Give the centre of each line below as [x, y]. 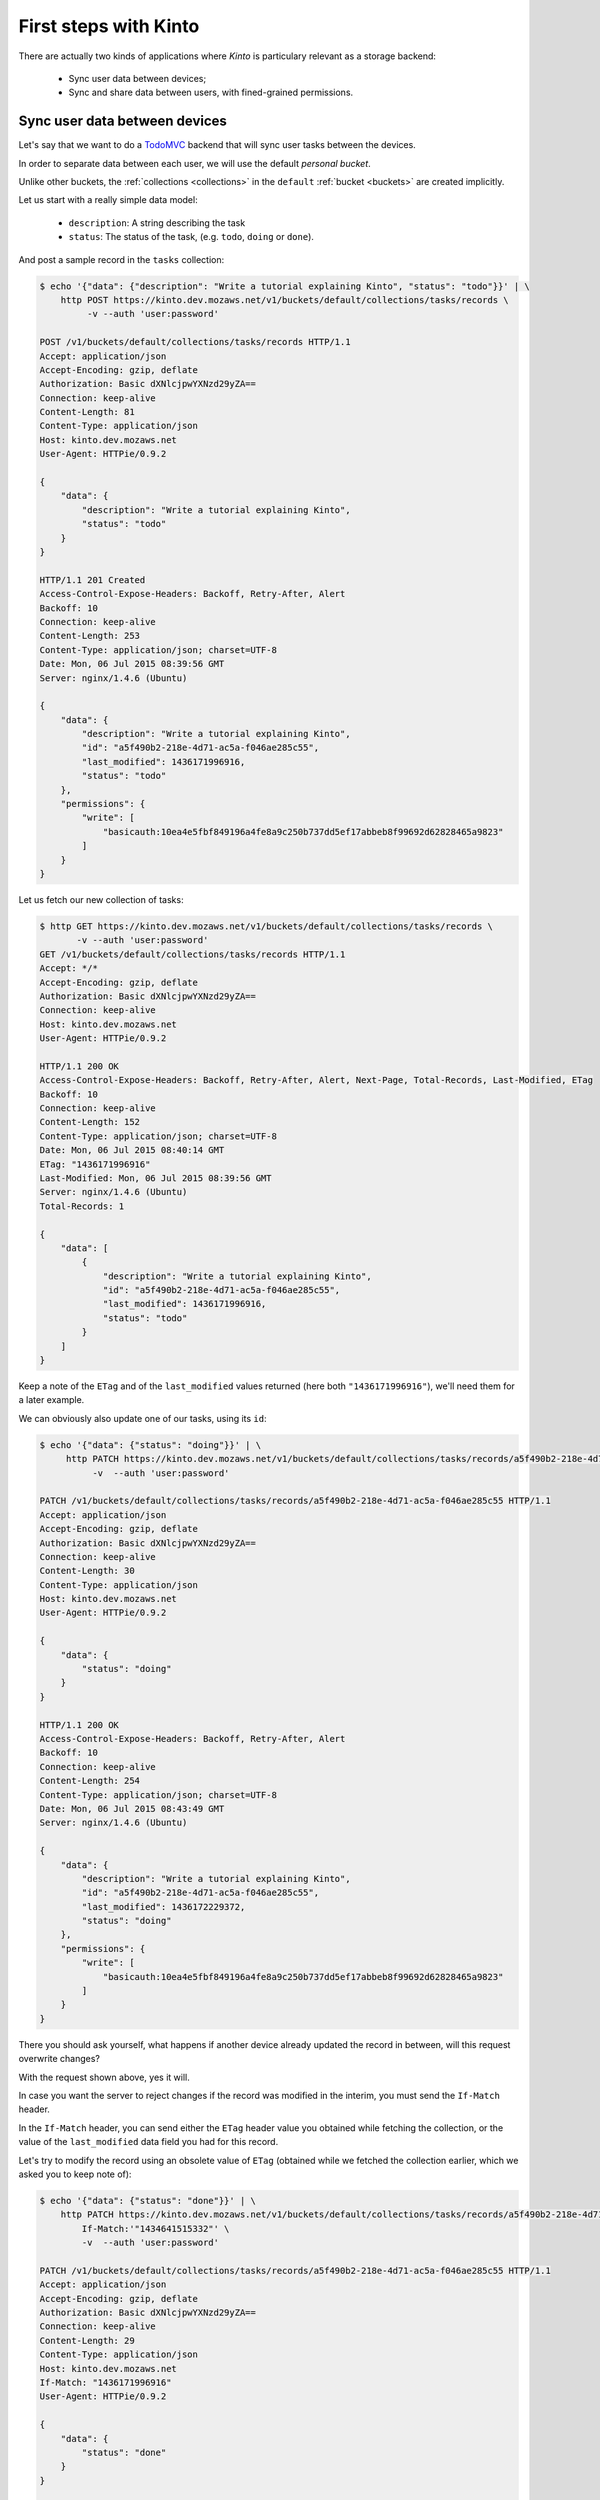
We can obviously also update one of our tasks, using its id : [142, 1418]
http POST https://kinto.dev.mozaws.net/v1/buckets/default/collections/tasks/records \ [284, 299]
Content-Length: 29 [87, 2340]
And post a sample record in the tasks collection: [121, 259]
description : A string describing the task [157, 222]
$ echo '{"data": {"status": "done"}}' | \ [148, 2200]
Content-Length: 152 [89, 1122]
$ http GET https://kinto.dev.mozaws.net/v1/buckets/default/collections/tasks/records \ [266, 926]
